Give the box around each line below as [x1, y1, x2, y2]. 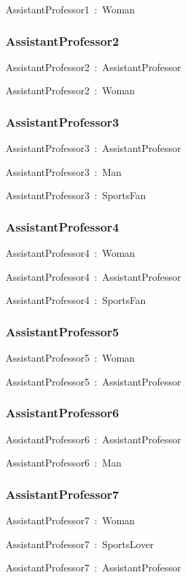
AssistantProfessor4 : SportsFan [6, 293, 146, 307]
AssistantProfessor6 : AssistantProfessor [6, 431, 181, 446]
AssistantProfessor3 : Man [6, 164, 122, 179]
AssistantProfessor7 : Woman [6, 513, 135, 528]
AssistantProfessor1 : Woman [6, 2, 135, 16]
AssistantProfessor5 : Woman [6, 350, 135, 365]
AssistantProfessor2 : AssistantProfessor [6, 59, 181, 74]
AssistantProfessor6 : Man [6, 455, 122, 470]
